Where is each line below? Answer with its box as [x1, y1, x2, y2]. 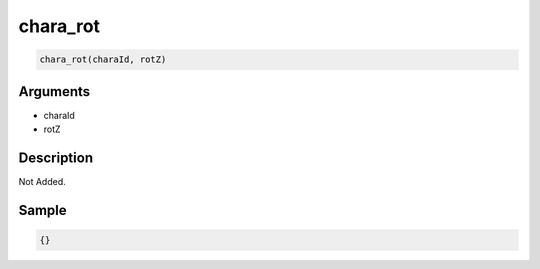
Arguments [18, 83, 91, 100]
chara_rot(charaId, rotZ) [39, 54, 167, 65]
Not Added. [18, 175, 67, 187]
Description [18, 149, 94, 166]
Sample [18, 201, 67, 219]
